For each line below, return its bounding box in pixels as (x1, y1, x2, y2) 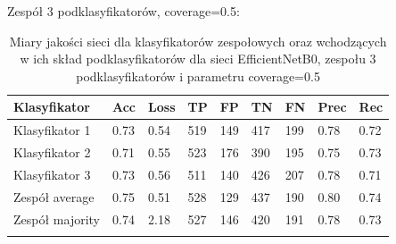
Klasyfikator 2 (13, 143, 91, 162)
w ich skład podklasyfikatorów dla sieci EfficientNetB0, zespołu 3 (20, 49, 376, 68)
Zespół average (13, 187, 95, 206)
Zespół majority (13, 209, 100, 228)
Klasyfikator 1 (13, 121, 91, 139)
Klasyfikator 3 (13, 164, 91, 183)
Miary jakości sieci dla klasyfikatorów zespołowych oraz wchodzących (9, 31, 387, 50)
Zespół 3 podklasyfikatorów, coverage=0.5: (7, 2, 240, 20)
